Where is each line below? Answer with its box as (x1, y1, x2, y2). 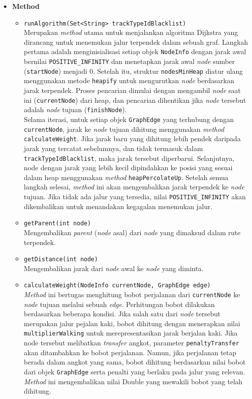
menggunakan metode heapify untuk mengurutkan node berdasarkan (24, 75, 234, 86)
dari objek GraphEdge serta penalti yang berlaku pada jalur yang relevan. (24, 366, 245, 376)
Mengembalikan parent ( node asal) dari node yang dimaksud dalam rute (24, 227, 241, 237)
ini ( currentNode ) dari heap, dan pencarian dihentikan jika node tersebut (24, 94, 246, 105)
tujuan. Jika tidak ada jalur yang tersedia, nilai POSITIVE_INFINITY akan (24, 191, 246, 202)
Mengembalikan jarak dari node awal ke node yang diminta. (24, 263, 204, 273)
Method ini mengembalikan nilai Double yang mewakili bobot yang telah (24, 376, 243, 386)
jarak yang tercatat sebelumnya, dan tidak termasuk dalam (24, 143, 203, 153)
